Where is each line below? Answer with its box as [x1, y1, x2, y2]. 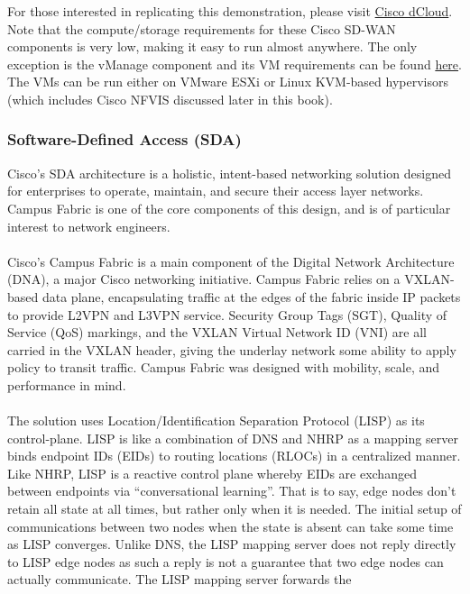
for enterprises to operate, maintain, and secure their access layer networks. [7, 181, 424, 200]
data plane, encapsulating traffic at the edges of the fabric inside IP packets [41, 287, 461, 306]
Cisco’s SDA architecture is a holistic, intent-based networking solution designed [7, 163, 451, 182]
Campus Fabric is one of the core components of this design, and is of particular [7, 198, 451, 217]
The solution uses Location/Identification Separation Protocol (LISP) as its [7, 411, 425, 430]
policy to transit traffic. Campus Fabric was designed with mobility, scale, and [7, 358, 440, 377]
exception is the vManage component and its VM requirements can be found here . [7, 54, 462, 73]
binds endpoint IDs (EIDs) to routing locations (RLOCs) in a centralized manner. [7, 446, 461, 465]
